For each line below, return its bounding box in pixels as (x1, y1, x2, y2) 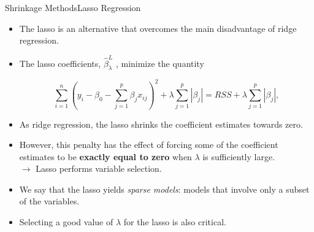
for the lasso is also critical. (123, 215, 226, 228)
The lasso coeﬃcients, (19, 56, 101, 69)
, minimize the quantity (115, 56, 204, 69)
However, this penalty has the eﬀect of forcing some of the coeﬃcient (19, 138, 278, 151)
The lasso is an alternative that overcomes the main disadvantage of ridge (19, 21, 297, 34)
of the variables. (19, 195, 80, 207)
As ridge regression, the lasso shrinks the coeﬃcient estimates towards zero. (19, 117, 303, 130)
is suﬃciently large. (202, 150, 275, 163)
